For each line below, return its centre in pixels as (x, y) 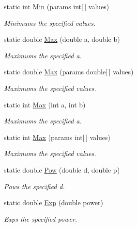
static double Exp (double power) (53, 202)
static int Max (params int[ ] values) (57, 137)
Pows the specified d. (34, 186)
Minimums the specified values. (50, 23)
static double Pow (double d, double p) (62, 169)
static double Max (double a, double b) (62, 39)
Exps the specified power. (41, 218)
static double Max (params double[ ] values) (69, 72)
